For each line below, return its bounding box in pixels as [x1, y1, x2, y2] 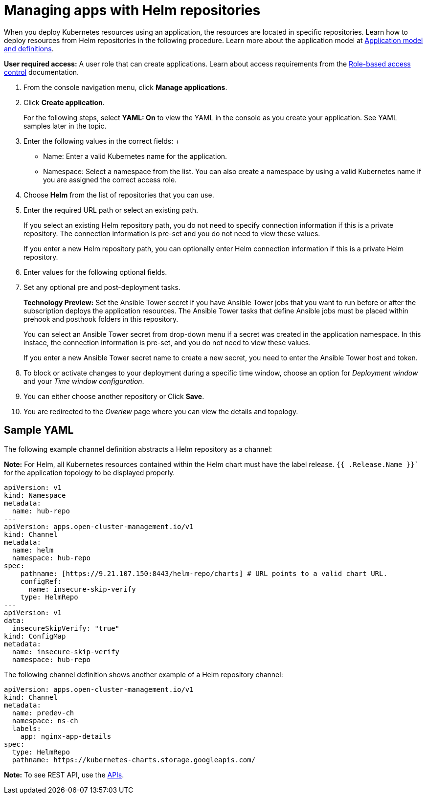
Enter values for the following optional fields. [23, 267, 167, 276]
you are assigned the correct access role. [43, 175, 177, 184]
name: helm [12, 546, 54, 554]
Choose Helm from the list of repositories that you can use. [23, 190, 214, 199]
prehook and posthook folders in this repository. [23, 314, 179, 323]
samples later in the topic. [23, 121, 107, 130]
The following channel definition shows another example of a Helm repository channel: [4, 670, 283, 679]
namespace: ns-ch [12, 716, 78, 725]
